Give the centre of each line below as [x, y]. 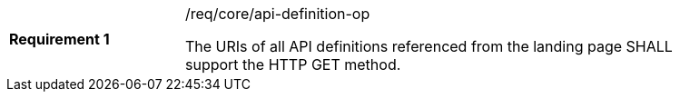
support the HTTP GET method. [293, 64]
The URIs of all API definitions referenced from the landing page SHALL [429, 46]
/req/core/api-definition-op [278, 14]
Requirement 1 [59, 39]
